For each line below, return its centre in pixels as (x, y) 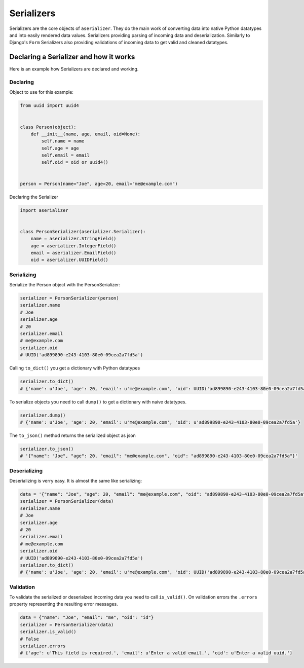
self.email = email (65, 155)
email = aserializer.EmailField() (73, 253)
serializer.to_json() (47, 449)
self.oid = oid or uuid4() (75, 162)
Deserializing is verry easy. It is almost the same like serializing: (76, 481)
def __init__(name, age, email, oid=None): (85, 134)
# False (29, 639)
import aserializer (44, 210)
